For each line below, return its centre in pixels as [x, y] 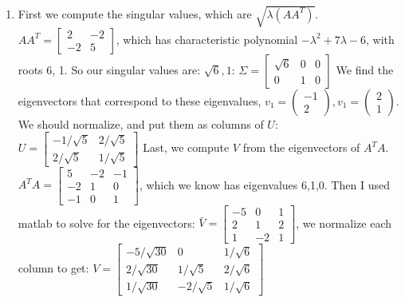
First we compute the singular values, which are [135, 13]
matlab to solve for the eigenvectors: [106, 223]
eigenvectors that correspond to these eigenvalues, [140, 100]
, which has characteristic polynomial [207, 39]
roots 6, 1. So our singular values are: [109, 69]
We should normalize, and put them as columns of [141, 123]
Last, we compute [186, 147]
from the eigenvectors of [301, 147]
